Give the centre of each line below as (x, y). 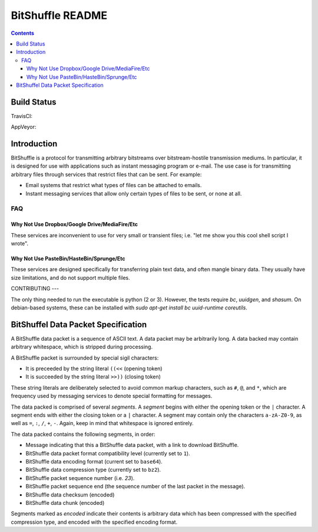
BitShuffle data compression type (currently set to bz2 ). (93, 470)
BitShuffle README (59, 15)
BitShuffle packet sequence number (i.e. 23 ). (80, 478)
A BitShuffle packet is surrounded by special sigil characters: (85, 358)
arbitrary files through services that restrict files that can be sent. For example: (106, 174)
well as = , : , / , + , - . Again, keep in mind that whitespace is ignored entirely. (102, 423)
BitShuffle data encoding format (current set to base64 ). (94, 461)
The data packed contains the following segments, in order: (83, 434)
